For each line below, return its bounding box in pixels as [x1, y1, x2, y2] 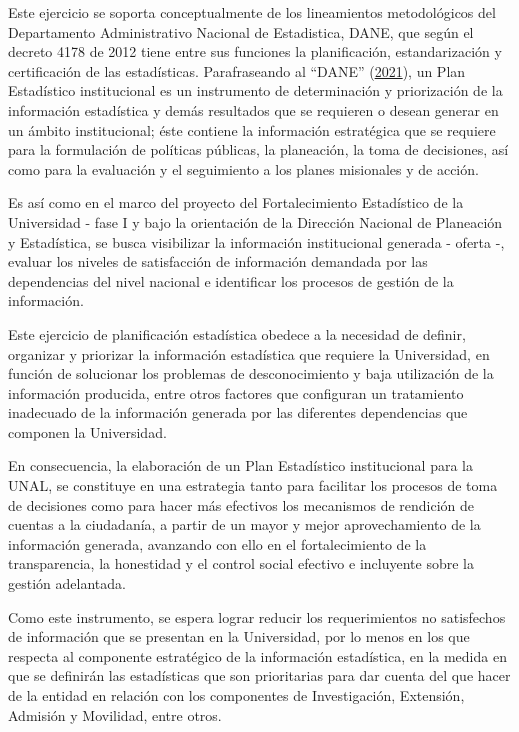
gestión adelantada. [8, 573, 126, 594]
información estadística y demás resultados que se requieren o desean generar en [8, 99, 499, 120]
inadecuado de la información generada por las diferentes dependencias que [8, 402, 468, 423]
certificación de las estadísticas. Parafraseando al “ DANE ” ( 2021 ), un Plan [8, 60, 466, 81]
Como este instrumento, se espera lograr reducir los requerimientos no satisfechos [8, 606, 506, 627]
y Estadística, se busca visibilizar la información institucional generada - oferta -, [8, 231, 505, 252]
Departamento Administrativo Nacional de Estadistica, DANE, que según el [8, 21, 474, 42]
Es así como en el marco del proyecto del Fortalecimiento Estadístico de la [8, 192, 464, 213]
